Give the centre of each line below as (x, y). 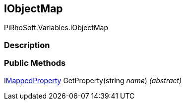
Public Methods (35, 63)
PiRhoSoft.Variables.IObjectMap (56, 28)
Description (27, 45)
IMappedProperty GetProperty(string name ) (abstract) (93, 80)
